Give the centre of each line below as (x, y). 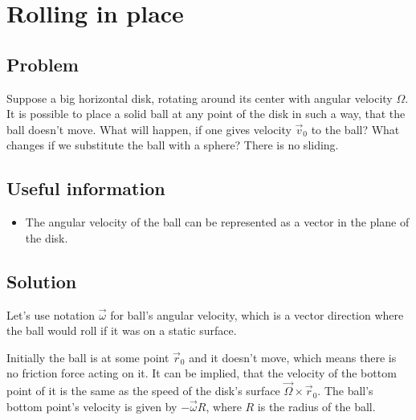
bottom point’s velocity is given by (92, 406)
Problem (43, 64)
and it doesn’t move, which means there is (293, 357)
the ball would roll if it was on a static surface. (122, 330)
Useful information (86, 188)
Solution (42, 281)
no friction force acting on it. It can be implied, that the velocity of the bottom (202, 373)
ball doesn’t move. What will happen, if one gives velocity (149, 129)
